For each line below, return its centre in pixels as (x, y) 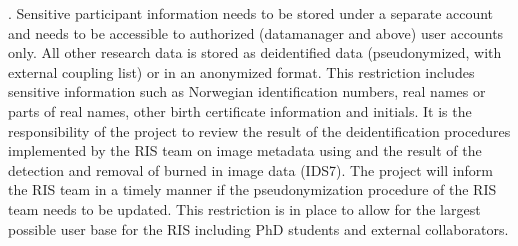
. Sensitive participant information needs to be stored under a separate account (251, 13)
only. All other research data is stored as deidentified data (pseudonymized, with (255, 52)
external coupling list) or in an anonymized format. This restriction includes (241, 71)
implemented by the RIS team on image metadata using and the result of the (245, 150)
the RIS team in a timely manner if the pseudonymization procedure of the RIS (252, 189)
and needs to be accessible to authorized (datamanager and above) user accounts (256, 32)
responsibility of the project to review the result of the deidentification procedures (259, 130)
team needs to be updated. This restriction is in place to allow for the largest (244, 208)
